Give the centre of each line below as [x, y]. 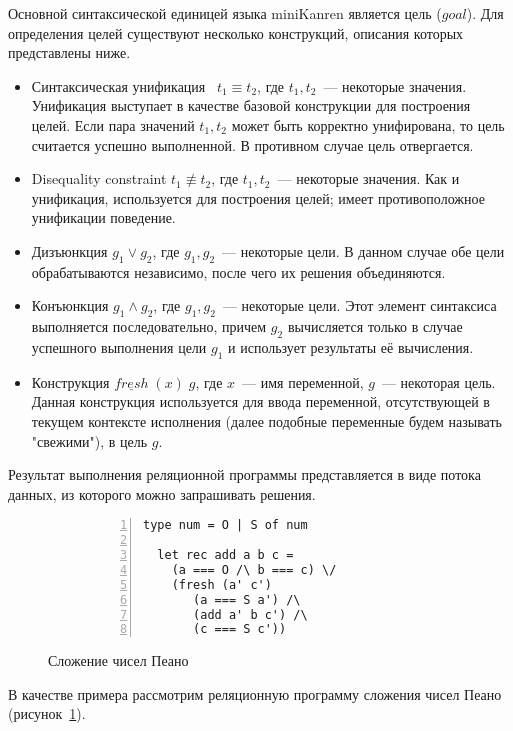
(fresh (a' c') [221, 584]
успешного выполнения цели [119, 346]
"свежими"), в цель [89, 440]
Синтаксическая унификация [118, 85]
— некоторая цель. [438, 381]
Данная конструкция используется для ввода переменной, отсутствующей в [260, 401]
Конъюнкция [70, 305]
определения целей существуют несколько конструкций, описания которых [236, 32]
